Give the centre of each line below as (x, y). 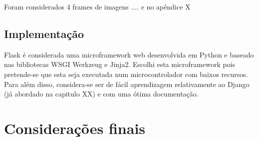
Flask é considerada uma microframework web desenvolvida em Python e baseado (129, 54)
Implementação (44, 33)
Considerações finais (75, 128)
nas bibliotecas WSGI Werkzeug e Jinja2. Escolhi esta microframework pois (120, 64)
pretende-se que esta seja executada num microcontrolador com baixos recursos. (126, 74)
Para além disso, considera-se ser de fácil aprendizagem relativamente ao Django (127, 84)
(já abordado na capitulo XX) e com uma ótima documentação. (101, 94)
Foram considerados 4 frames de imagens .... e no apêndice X (97, 6)
